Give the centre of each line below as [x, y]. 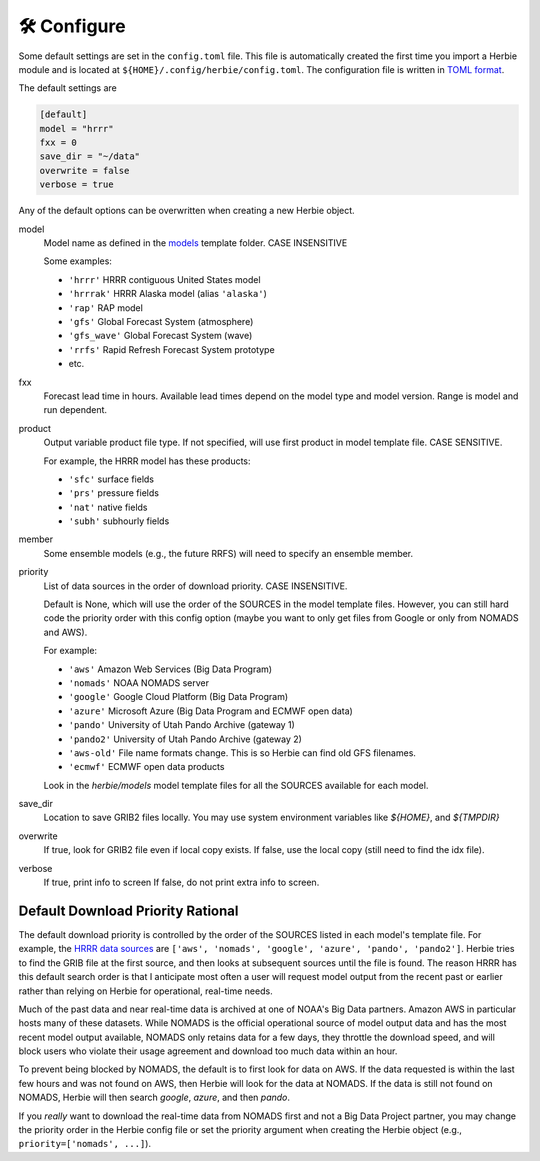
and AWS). [65, 632]
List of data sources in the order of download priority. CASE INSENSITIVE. [195, 586]
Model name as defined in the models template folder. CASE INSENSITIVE [195, 243]
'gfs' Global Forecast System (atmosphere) [161, 321]
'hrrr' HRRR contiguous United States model [164, 279]
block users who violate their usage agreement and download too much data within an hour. [208, 1051]
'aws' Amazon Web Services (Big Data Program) [170, 669]
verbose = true [76, 184]
